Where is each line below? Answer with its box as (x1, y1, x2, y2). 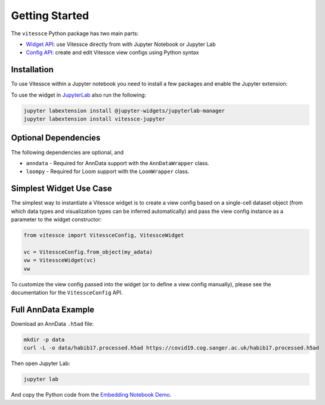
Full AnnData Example (11, 304, 95, 314)
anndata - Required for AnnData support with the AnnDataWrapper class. (26, 159, 210, 166)
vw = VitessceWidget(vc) (23, 257, 97, 264)
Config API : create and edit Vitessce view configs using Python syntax (26, 49, 199, 56)
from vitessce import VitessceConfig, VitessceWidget (23, 231, 184, 239)
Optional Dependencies (11, 133, 101, 143)
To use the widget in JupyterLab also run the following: (11, 91, 146, 98)
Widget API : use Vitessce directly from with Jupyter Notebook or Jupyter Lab (26, 41, 216, 48)
